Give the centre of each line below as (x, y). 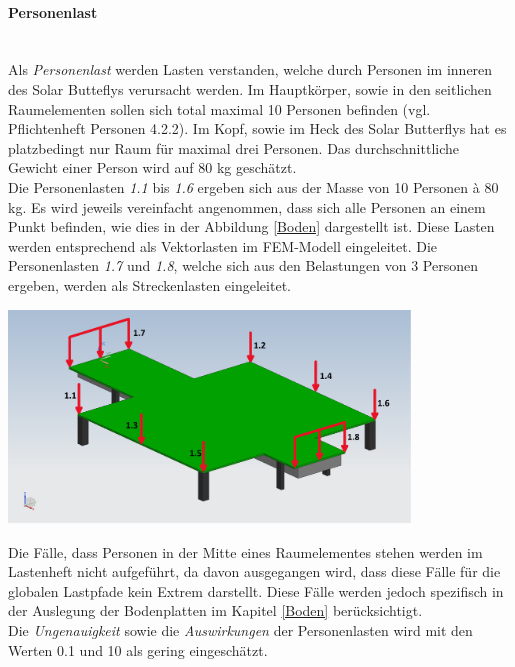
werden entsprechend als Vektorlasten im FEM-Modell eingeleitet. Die (223, 245)
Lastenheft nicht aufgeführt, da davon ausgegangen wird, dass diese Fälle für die (254, 571)
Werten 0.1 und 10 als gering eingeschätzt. (138, 649)
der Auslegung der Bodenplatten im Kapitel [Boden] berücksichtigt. (215, 610)
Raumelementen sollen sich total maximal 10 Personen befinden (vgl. (219, 108)
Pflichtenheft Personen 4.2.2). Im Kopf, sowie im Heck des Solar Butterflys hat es (257, 128)
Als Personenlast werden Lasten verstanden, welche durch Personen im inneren (250, 69)
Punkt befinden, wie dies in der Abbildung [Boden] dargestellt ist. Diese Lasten (251, 226)
